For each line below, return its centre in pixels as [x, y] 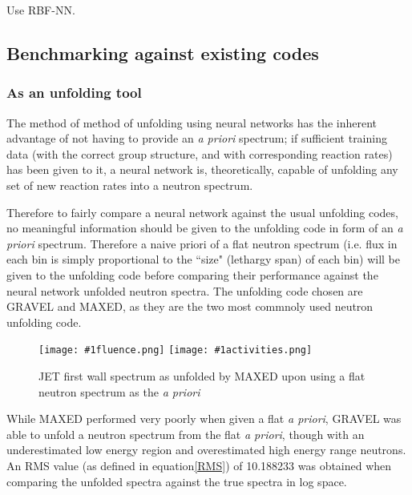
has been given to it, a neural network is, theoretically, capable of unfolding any [202, 169]
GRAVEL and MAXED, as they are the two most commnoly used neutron [190, 306]
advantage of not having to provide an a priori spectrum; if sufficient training [197, 138]
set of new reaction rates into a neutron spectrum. [130, 185]
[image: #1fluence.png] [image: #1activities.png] [176, 350]
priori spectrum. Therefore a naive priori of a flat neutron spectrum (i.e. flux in [202, 243]
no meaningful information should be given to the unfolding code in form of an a [205, 228]
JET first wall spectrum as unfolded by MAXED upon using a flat [202, 375]
